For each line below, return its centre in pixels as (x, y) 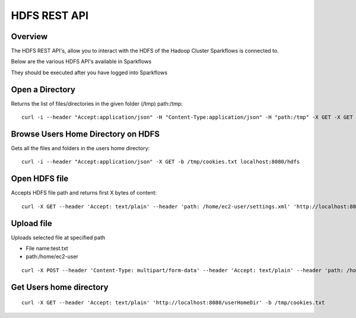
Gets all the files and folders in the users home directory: (80, 148)
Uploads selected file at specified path (58, 237)
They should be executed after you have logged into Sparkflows (89, 72)
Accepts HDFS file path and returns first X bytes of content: (84, 193)
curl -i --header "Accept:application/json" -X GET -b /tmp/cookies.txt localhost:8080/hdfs (161, 162)
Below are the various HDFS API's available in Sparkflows (81, 62)
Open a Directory (43, 89)
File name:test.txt (47, 249)
